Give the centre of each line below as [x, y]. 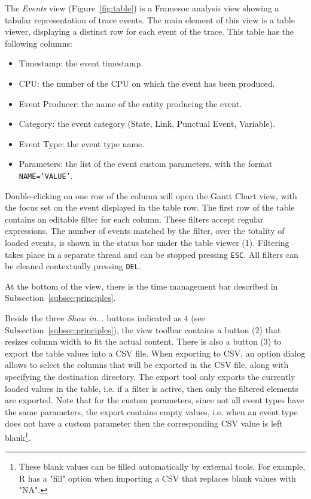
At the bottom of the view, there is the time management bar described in [141, 286]
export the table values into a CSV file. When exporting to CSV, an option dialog [155, 353]
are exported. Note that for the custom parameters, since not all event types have [155, 400]
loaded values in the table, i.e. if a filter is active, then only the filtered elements [152, 388]
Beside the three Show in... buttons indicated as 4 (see [105, 318]
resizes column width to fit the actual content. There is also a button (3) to [143, 341]
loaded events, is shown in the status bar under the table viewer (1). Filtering [147, 242]
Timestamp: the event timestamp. [81, 63]
